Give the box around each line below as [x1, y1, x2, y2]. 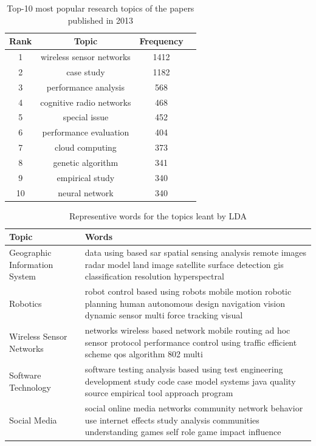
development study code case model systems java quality [84, 374, 296, 387]
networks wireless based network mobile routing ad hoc [84, 324, 290, 337]
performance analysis [46, 80, 125, 93]
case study [66, 65, 105, 78]
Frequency [139, 35, 184, 47]
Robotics [9, 297, 42, 309]
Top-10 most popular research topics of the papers [7, 2, 194, 14]
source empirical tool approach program [84, 386, 233, 399]
